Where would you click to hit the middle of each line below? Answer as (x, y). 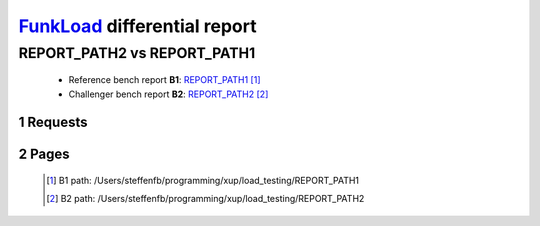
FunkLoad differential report (137, 26)
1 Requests (53, 122)
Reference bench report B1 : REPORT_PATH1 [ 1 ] (164, 80)
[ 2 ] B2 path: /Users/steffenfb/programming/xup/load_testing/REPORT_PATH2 (205, 199)
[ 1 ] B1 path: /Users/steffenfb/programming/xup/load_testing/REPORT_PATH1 (203, 181)
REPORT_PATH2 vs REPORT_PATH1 (137, 53)
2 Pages (44, 154)
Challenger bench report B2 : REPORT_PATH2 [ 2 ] (168, 94)
